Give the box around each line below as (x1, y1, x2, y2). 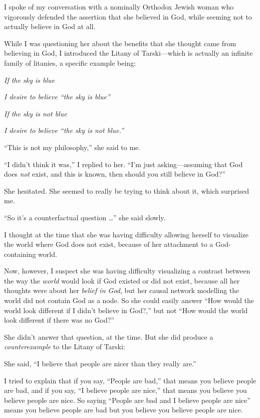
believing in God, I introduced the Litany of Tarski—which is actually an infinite (4, 48, 253, 58)
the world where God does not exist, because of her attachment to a (4, 239, 213, 249)
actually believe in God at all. (4, 21, 96, 32)
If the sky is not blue (4, 108, 67, 118)
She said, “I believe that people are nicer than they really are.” (4, 358, 196, 369)
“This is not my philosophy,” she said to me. (4, 142, 141, 152)
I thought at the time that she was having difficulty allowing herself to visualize (4, 229, 248, 239)
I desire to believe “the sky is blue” (4, 91, 110, 102)
